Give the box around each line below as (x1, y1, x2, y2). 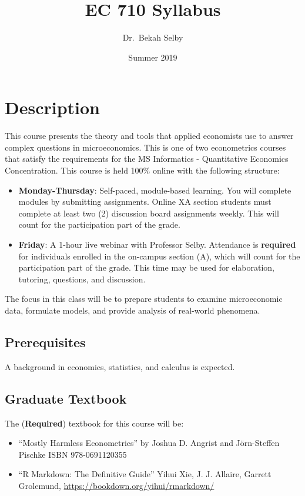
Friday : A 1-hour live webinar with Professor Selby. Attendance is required (18, 238, 296, 250)
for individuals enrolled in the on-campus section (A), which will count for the (18, 249, 300, 262)
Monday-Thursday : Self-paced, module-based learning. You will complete (18, 184, 291, 196)
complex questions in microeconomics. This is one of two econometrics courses (5, 141, 286, 153)
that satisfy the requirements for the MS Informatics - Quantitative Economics (5, 152, 289, 165)
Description (5, 95, 100, 119)
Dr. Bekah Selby (122, 31, 183, 44)
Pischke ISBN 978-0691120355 (18, 448, 127, 460)
